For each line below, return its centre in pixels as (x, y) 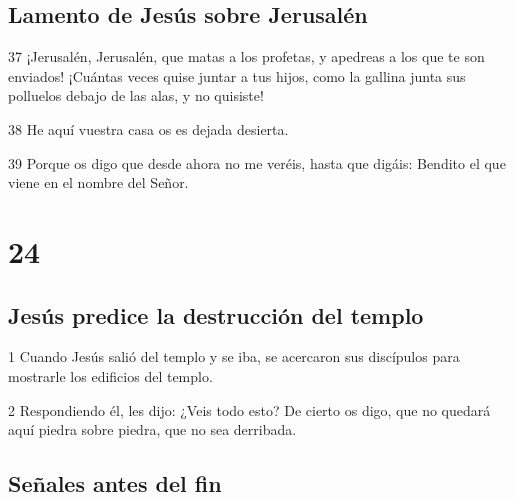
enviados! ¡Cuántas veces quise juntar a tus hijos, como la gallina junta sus (237, 75)
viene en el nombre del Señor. (98, 182)
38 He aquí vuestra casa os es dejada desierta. (148, 128)
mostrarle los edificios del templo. (110, 375)
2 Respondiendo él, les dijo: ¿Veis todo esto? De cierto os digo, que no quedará (249, 409)
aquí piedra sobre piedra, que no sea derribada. (152, 429)
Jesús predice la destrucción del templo (216, 314)
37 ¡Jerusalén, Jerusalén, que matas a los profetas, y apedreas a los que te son (246, 56)
